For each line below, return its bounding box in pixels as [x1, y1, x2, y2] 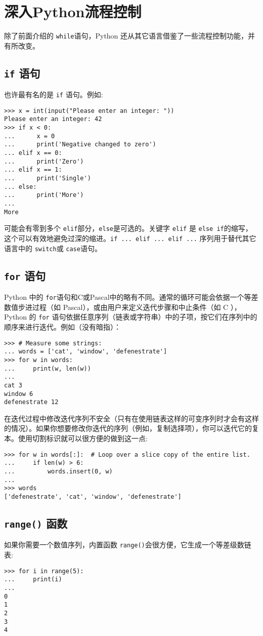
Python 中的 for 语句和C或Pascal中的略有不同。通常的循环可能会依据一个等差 [4, 292, 258, 302]
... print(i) [4, 576, 62, 583]
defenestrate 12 [4, 399, 59, 406]
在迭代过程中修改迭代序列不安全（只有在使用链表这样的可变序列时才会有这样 [4, 413, 259, 423]
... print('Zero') [4, 157, 84, 165]
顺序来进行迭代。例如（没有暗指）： [4, 322, 121, 332]
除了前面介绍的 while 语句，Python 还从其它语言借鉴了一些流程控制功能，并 [4, 30, 255, 41]
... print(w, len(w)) [4, 365, 91, 372]
